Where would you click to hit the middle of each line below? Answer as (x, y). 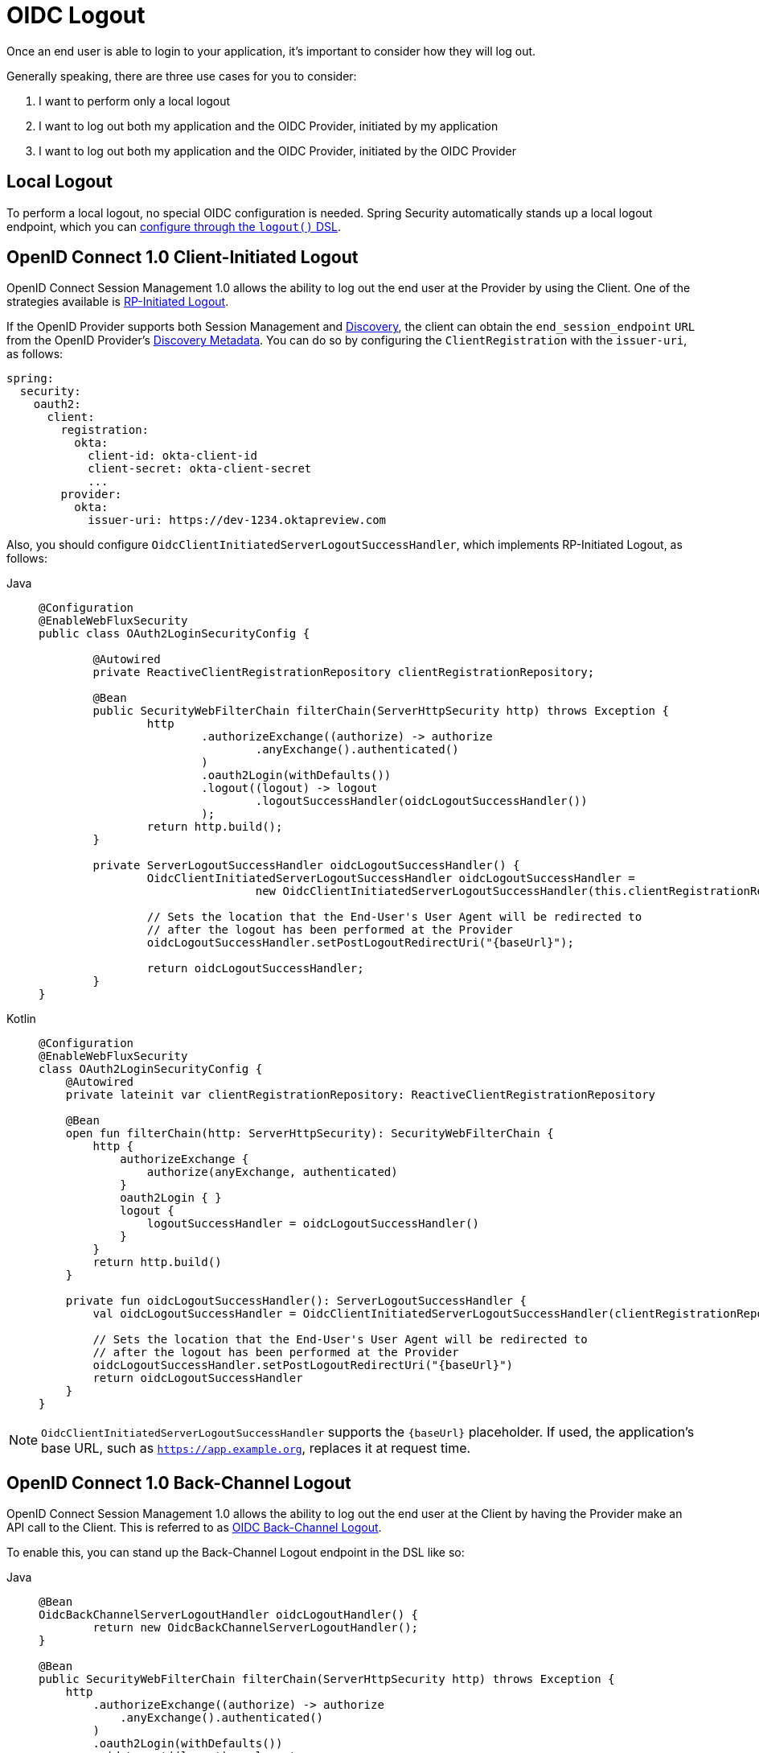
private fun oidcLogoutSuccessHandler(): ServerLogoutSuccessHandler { (296, 1301)
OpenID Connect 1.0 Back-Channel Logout (179, 1483)
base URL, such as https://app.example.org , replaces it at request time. (256, 1448)
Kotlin (21, 1019)
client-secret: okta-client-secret (200, 469)
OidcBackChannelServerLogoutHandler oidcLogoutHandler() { (229, 1615)
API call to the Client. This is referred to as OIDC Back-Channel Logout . (194, 1528)
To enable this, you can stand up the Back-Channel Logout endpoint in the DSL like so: (236, 1553)
